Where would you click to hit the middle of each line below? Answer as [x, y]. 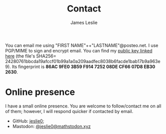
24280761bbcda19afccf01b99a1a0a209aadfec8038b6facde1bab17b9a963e [83, 61]
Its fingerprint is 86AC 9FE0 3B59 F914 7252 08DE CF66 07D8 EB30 [83, 66]
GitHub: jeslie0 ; [28, 121]
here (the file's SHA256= [31, 56]
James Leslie [84, 22]
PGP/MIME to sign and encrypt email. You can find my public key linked [79, 50]
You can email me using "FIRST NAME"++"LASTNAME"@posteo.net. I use [82, 45]
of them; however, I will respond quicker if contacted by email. [69, 111]
